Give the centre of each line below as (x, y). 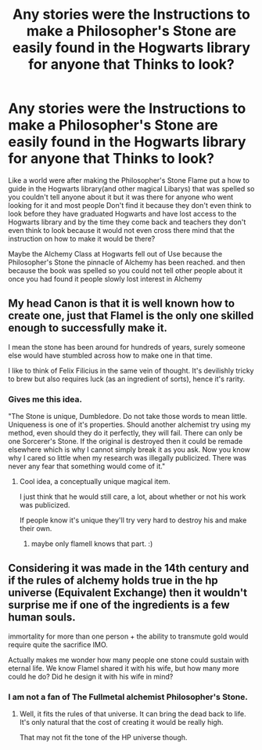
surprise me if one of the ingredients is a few (119, 605)
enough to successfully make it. (88, 328)
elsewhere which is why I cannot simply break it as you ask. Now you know (129, 450)
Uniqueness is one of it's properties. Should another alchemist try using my (129, 424)
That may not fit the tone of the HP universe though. (103, 737)
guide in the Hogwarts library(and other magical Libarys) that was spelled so (131, 188)
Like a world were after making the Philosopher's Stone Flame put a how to (129, 180)
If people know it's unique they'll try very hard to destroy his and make (133, 520)
